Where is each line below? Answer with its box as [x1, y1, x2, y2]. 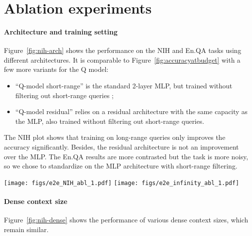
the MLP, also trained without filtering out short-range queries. [15, 116, 204, 126]
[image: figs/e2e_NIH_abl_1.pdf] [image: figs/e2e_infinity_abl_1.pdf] [4, 179, 239, 186]
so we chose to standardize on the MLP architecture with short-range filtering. [4, 161, 237, 171]
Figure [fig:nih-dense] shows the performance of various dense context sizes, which [4, 215, 248, 225]
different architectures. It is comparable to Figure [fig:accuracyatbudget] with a [4, 54, 241, 65]
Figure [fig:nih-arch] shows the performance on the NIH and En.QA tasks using [4, 45, 241, 55]
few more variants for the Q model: [4, 64, 109, 74]
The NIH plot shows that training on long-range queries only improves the [4, 132, 225, 142]
